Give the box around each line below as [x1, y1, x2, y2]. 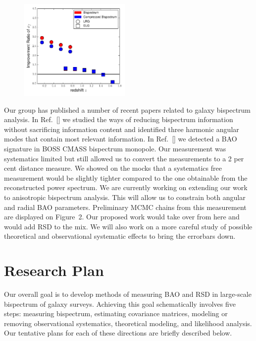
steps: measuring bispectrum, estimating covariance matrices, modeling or [4, 308, 228, 319]
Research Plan [4, 260, 104, 280]
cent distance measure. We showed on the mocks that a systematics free [4, 163, 222, 173]
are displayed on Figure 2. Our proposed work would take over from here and [4, 211, 240, 222]
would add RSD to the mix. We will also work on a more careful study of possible [4, 221, 253, 231]
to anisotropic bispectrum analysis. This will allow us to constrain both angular [4, 192, 246, 202]
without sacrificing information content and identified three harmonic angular [4, 124, 239, 134]
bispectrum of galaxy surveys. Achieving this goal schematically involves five [4, 298, 236, 309]
